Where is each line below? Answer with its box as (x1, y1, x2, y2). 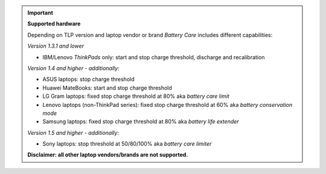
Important (27, 9, 54, 16)
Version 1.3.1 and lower (27, 42, 85, 50)
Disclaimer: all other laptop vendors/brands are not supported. (27, 151, 188, 158)
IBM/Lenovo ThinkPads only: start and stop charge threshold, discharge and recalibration (42, 53, 265, 60)
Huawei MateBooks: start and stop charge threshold (42, 84, 172, 91)
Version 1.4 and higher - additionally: (27, 64, 120, 72)
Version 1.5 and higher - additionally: (27, 129, 120, 136)
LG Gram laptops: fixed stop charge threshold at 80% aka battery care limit (42, 92, 229, 100)
